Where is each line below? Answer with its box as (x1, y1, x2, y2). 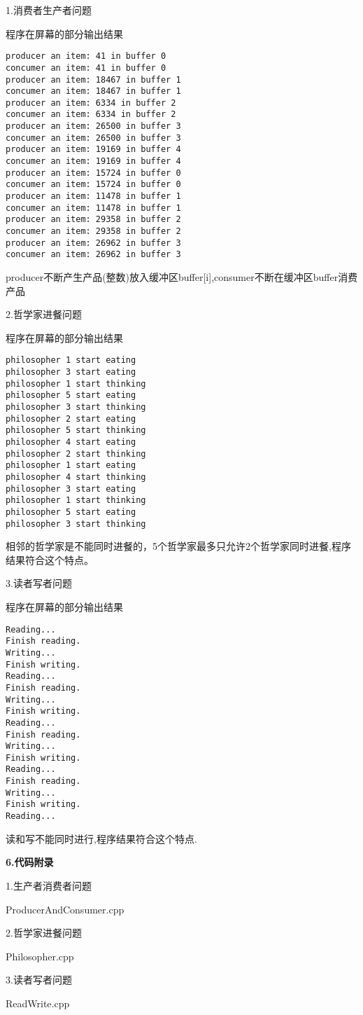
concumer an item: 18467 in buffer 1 (6, 86, 181, 97)
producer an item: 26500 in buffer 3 (6, 121, 181, 132)
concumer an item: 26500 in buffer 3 (6, 132, 181, 143)
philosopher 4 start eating (6, 436, 136, 447)
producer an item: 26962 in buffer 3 (6, 237, 181, 248)
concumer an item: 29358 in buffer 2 (6, 226, 181, 237)
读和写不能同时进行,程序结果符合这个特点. (6, 831, 197, 845)
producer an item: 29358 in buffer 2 (6, 214, 181, 225)
